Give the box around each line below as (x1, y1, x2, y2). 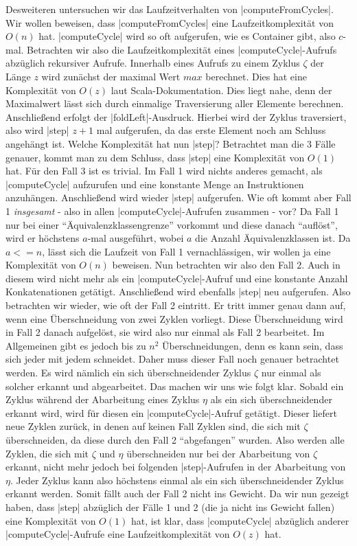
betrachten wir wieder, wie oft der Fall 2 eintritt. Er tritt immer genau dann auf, (5, 298, 346, 312)
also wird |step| (5, 123, 69, 137)
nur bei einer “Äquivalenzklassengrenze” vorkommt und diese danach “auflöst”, (5, 217, 338, 231)
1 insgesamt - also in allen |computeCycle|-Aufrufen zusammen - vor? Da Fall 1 (5, 203, 339, 218)
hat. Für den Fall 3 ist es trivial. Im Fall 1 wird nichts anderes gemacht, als (5, 163, 323, 178)
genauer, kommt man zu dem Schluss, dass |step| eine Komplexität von (5, 150, 305, 164)
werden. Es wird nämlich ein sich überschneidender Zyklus (5, 365, 251, 380)
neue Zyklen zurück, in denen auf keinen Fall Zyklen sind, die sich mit (5, 419, 301, 433)
